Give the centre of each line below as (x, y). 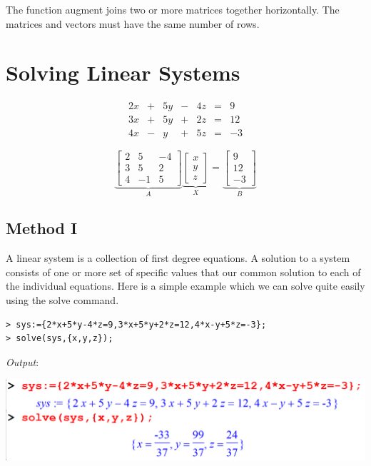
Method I (42, 228)
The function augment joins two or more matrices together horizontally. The (173, 9)
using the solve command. (62, 299)
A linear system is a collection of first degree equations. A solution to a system (178, 258)
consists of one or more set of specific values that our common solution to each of (183, 272)
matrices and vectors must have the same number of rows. (133, 23)
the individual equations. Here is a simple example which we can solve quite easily (185, 286)
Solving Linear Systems (123, 72)
